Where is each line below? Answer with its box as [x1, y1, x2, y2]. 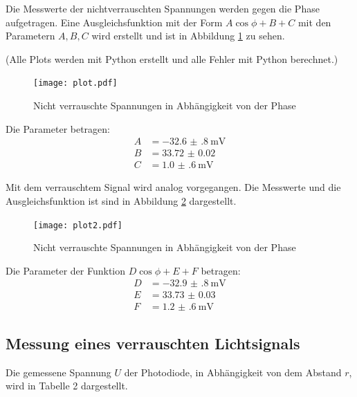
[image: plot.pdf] [33, 78, 118, 89]
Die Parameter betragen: [6, 121, 111, 136]
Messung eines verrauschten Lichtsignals [6, 332, 300, 353]
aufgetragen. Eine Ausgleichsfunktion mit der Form [6, 15, 223, 29]
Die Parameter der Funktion [6, 263, 125, 277]
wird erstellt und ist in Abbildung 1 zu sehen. [91, 28, 285, 43]
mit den [297, 15, 331, 29]
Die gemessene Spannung [6, 364, 111, 379]
